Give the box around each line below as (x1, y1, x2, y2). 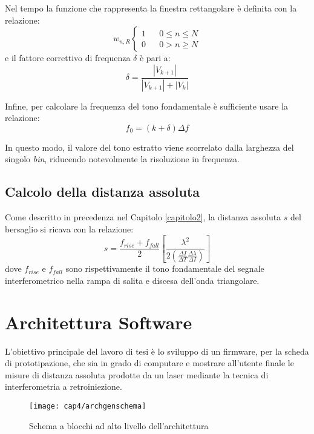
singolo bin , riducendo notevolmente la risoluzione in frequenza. (5, 153, 240, 165)
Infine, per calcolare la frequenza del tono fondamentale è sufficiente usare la (5, 99, 289, 112)
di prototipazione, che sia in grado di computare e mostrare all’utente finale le (5, 357, 294, 369)
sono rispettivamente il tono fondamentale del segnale (65, 262, 264, 275)
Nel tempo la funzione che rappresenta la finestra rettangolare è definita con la (5, 2, 297, 14)
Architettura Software (5, 309, 192, 334)
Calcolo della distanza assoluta (5, 182, 200, 201)
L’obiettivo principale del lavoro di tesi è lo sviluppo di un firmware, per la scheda (5, 344, 309, 357)
